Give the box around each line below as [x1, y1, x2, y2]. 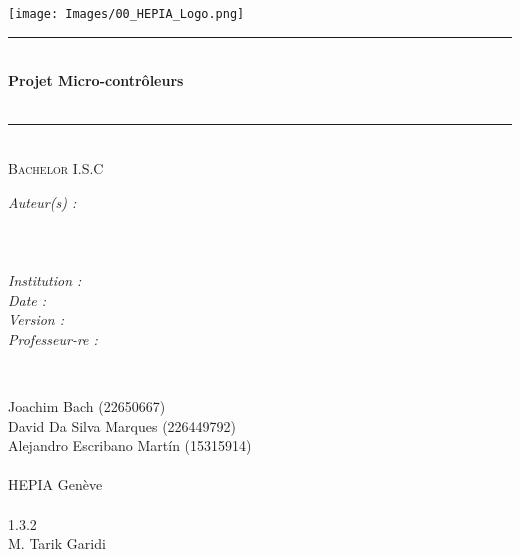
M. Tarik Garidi [8, 533, 106, 554]
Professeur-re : [8, 328, 98, 349]
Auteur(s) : [8, 191, 77, 212]
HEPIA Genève [8, 474, 103, 495]
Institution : [8, 270, 82, 290]
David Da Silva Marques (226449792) [8, 415, 237, 436]
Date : [8, 289, 47, 310]
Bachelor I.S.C [8, 158, 104, 179]
